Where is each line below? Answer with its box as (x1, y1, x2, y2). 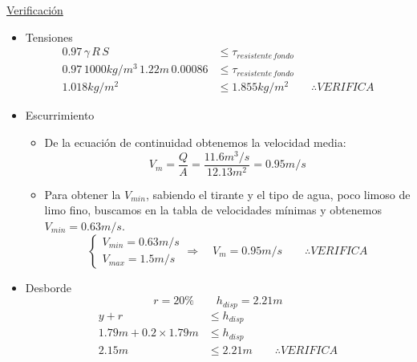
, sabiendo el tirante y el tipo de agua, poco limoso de (145, 185, 411, 202)
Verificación (6, 2, 63, 18)
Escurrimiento (25, 107, 95, 124)
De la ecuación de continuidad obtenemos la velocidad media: (44, 134, 346, 151)
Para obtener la (44, 185, 121, 202)
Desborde (25, 279, 71, 295)
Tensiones (25, 28, 73, 45)
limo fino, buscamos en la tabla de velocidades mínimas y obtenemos (44, 201, 382, 218)
